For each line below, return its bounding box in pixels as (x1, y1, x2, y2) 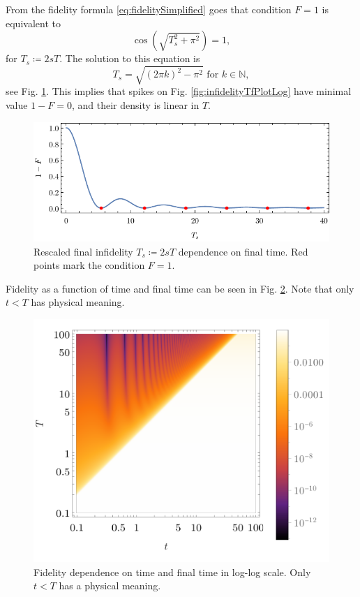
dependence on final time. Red (178, 244, 308, 258)
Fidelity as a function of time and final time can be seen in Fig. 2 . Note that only (6, 281, 354, 295)
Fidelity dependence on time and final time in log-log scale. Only (33, 564, 311, 579)
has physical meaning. (31, 295, 125, 309)
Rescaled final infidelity (33, 244, 133, 258)
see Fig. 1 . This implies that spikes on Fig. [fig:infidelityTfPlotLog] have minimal (6, 84, 352, 98)
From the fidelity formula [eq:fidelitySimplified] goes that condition (6, 2, 292, 16)
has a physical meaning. (59, 578, 161, 593)
